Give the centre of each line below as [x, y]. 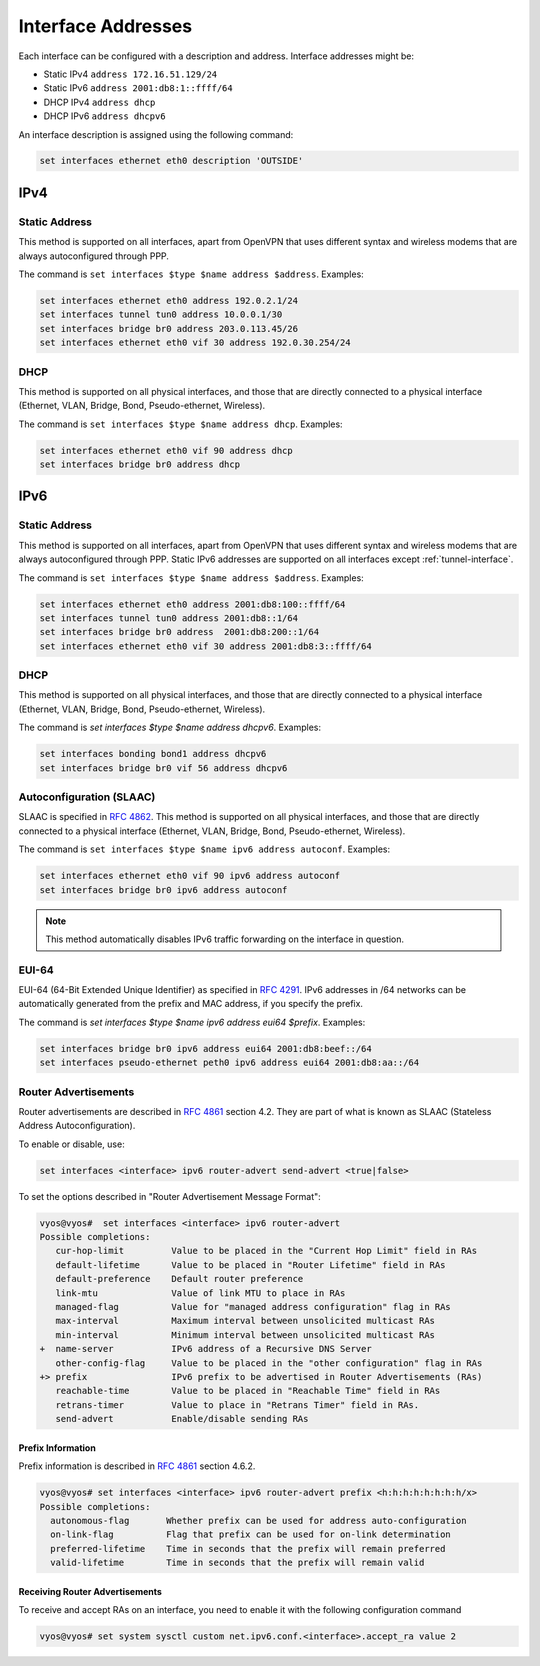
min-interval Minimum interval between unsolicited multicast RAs [245, 1334]
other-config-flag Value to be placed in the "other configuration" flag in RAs [269, 1363]
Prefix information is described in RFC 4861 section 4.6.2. [137, 1466]
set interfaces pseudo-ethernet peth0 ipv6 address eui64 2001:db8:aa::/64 [229, 1063]
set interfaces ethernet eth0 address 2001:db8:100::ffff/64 [192, 604]
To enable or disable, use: [71, 1144]
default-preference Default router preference [179, 1279]
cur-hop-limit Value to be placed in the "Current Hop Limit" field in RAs [266, 1251]
